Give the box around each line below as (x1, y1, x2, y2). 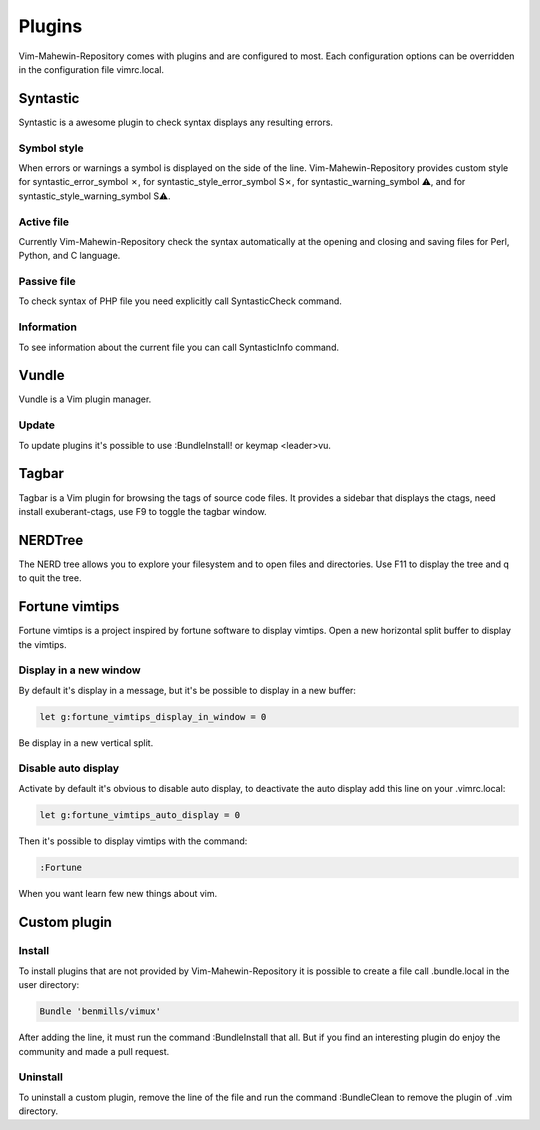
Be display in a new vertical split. (18, 736, 154, 749)
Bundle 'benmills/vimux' (39, 1006, 162, 1017)
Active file (18, 215, 70, 229)
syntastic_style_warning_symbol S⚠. (18, 190, 171, 202)
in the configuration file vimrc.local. (18, 63, 165, 75)
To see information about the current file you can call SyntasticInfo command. (18, 341, 340, 353)
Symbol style (18, 141, 84, 155)
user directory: (18, 979, 80, 991)
